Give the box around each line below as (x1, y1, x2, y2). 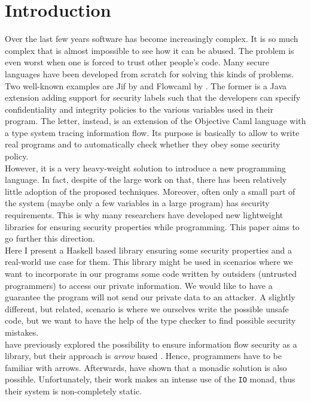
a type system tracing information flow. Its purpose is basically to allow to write (5, 126, 300, 138)
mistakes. (5, 325, 39, 338)
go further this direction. (5, 232, 95, 245)
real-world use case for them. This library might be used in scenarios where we (5, 255, 293, 268)
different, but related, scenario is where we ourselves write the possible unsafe (5, 302, 289, 315)
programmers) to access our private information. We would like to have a (5, 279, 273, 291)
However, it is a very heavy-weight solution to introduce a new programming (5, 161, 286, 174)
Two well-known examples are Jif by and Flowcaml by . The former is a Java (5, 79, 286, 92)
